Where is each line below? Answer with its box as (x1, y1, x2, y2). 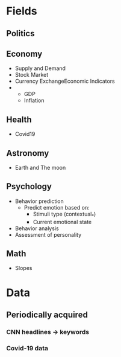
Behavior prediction (14, 198, 64, 205)
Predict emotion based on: (23, 204, 90, 211)
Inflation (23, 97, 45, 104)
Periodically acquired (6, 310, 88, 320)
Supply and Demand (14, 65, 66, 72)
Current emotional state (33, 218, 92, 225)
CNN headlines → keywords (6, 327, 90, 336)
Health (6, 114, 32, 124)
